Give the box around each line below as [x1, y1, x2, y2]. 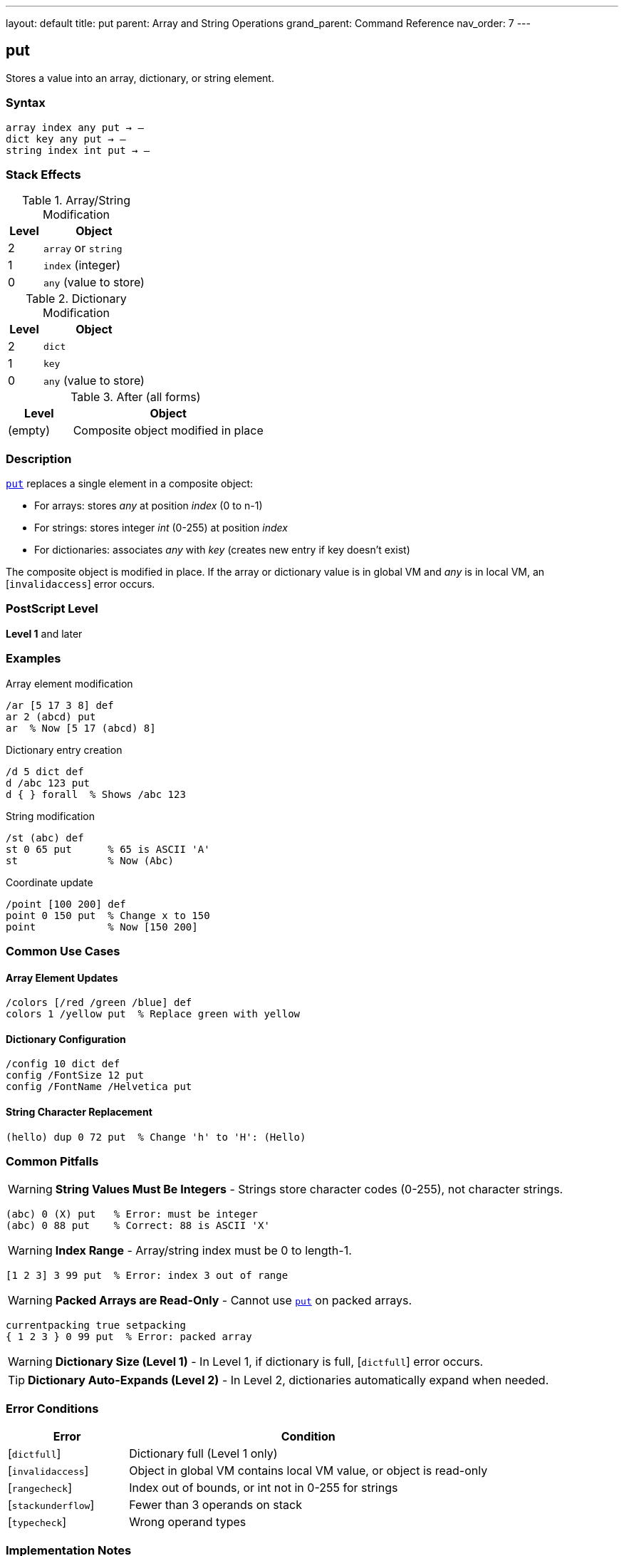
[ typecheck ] [8, 1515, 67, 1530]
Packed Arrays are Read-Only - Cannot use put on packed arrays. [55, 1293, 412, 1308]
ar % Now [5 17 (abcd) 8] [6, 722, 156, 734]
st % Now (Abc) [6, 854, 175, 866]
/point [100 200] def [6, 898, 126, 910]
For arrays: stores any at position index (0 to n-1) [34, 499, 263, 512]
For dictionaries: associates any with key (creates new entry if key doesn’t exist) [34, 544, 410, 556]
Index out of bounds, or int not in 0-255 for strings [129, 1480, 398, 1495]
